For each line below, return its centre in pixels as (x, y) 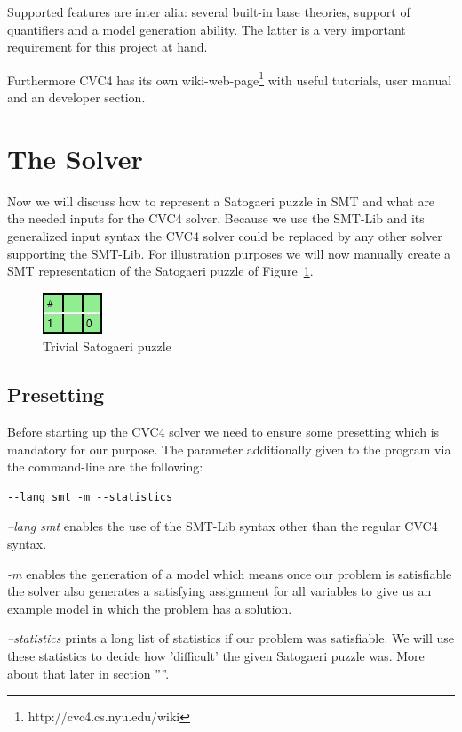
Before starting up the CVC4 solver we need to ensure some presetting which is (223, 432)
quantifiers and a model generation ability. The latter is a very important (207, 29)
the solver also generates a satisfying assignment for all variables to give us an (219, 591)
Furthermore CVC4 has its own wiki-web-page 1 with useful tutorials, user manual (230, 78)
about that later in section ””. (88, 673)
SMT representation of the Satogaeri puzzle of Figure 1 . (160, 271)
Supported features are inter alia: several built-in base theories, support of (209, 12)
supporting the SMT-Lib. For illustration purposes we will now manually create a (229, 253)
